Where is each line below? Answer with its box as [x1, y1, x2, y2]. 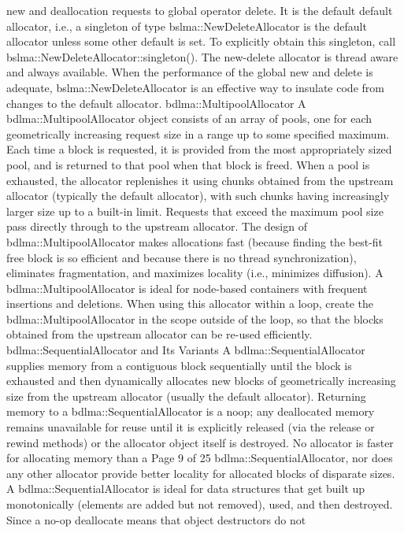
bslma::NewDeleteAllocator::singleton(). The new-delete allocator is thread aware [6, 48, 398, 65]
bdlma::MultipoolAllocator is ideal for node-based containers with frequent [6, 279, 368, 296]
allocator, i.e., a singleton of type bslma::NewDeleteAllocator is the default [6, 17, 367, 34]
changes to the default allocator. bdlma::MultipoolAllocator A [6, 94, 306, 111]
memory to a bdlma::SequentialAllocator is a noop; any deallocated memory [6, 403, 375, 420]
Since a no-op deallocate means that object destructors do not [6, 511, 306, 527]
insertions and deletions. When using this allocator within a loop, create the [6, 295, 374, 312]
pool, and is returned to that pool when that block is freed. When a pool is [6, 156, 370, 172]
